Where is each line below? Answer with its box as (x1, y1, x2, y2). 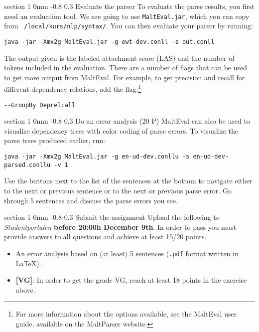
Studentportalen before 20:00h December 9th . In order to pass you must (4, 221, 237, 232)
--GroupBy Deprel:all (4, 101, 76, 109)
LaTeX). (15, 258, 41, 268)
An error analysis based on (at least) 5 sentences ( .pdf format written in (15, 248, 239, 258)
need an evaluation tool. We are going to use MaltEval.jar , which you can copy (4, 10, 250, 21)
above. (15, 284, 35, 295)
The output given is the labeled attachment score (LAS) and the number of (4, 52, 235, 63)
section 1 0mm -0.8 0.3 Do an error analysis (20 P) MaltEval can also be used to (4, 116, 250, 126)
